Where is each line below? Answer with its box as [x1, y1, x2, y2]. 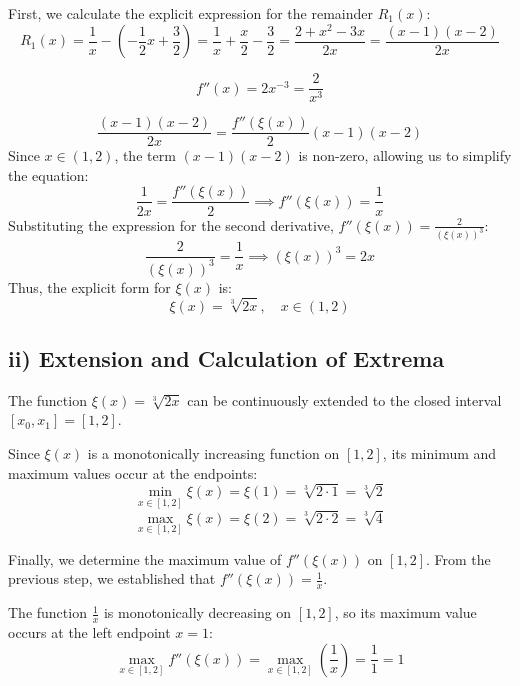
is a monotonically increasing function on [87, 442, 340, 463]
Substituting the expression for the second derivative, [8, 214, 334, 235]
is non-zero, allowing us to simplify [298, 145, 512, 166]
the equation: [8, 164, 89, 185]
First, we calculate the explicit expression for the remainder [8, 3, 373, 23]
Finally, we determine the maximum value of [8, 548, 282, 569]
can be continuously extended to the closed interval [187, 389, 502, 410]
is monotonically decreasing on [103, 602, 292, 623]
